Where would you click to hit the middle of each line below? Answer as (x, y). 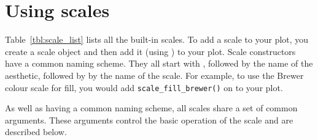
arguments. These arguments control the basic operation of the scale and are (149, 120)
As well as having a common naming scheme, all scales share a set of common (151, 108)
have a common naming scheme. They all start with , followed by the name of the (159, 63)
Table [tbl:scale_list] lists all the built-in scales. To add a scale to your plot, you (157, 39)
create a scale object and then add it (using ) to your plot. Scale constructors (150, 51)
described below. (36, 132)
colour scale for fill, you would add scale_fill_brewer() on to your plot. (144, 87)
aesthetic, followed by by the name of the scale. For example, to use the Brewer (154, 75)
